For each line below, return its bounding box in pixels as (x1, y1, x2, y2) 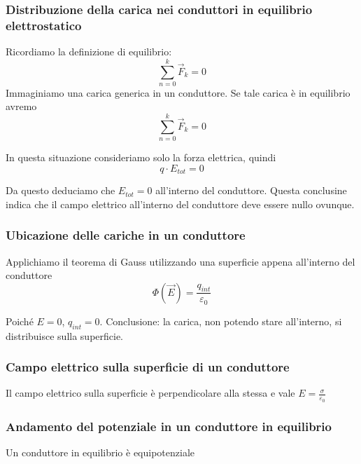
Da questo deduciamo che (6, 183, 115, 198)
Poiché (6, 313, 34, 328)
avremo (6, 99, 37, 114)
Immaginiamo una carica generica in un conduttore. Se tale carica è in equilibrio (6, 85, 351, 100)
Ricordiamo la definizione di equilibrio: (6, 44, 172, 59)
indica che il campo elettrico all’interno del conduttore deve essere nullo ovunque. (6, 196, 355, 211)
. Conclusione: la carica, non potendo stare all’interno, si (99, 313, 342, 328)
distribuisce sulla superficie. (6, 328, 124, 343)
